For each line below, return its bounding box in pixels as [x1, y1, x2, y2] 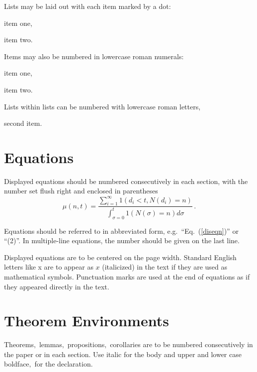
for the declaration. [34, 359, 93, 369]
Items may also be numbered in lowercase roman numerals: [4, 51, 184, 61]
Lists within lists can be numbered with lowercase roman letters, [4, 101, 201, 111]
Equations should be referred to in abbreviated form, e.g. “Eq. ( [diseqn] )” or [4, 225, 239, 236]
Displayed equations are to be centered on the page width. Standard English [4, 252, 237, 262]
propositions [67, 339, 105, 350]
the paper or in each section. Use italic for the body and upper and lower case [4, 349, 242, 359]
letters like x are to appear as [4, 262, 93, 272]
